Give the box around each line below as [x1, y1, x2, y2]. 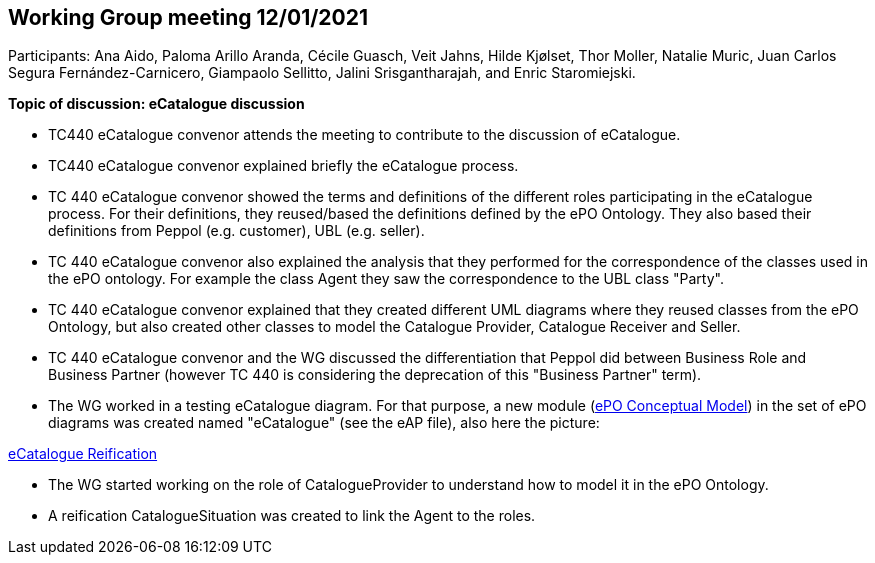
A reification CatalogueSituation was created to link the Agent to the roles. [48, 507, 536, 525]
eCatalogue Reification [8, 445, 158, 463]
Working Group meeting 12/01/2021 [8, 5, 369, 30]
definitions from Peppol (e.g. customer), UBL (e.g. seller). [48, 222, 425, 240]
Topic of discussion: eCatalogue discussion [8, 95, 305, 113]
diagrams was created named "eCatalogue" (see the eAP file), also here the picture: [48, 414, 600, 432]
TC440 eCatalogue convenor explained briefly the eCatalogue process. [48, 157, 519, 175]
